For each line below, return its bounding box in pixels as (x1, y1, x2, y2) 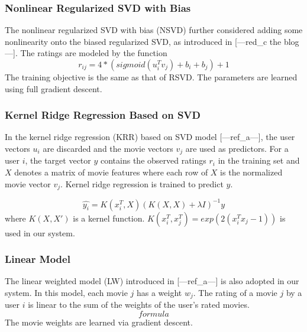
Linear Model (5, 252, 70, 266)
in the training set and (218, 154, 300, 167)
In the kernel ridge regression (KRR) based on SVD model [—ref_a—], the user (5, 131, 295, 143)
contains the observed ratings (101, 154, 206, 167)
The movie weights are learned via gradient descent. (5, 316, 193, 328)
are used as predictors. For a (185, 142, 289, 154)
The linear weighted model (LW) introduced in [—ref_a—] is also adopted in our (5, 275, 299, 287)
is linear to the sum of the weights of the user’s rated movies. (28, 298, 250, 311)
